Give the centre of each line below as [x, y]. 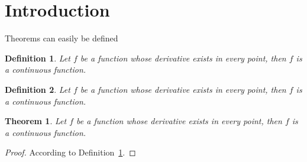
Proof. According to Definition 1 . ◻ [70, 152]
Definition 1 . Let [38, 58]
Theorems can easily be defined [62, 38]
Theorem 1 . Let [36, 121]
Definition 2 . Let [38, 89]
